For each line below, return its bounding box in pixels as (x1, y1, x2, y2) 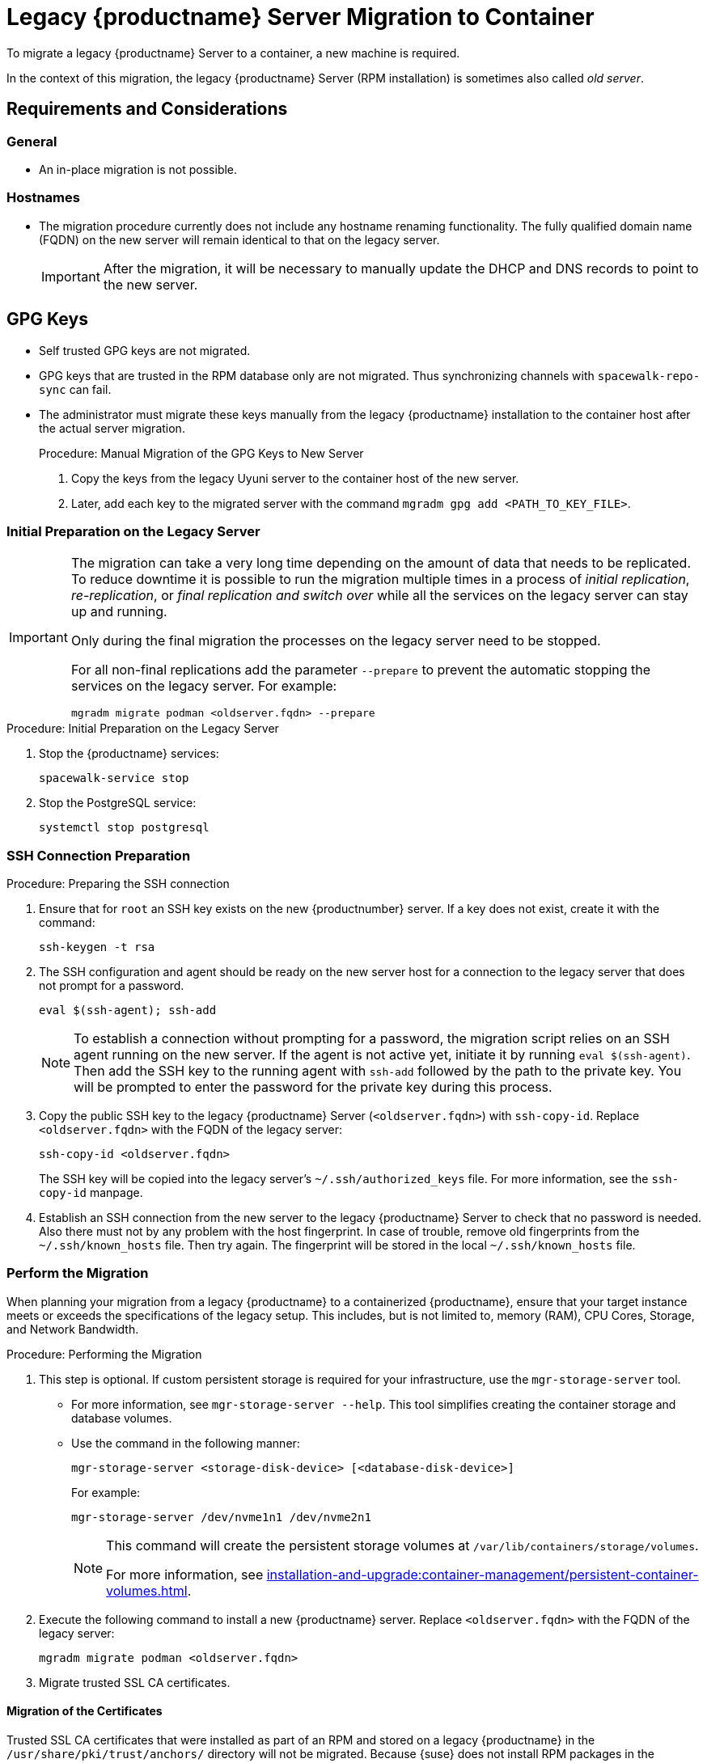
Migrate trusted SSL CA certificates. (39, 1675, 231, 1689)
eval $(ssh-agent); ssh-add (39, 1004, 217, 1017)
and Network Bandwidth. (6, 1321, 139, 1336)
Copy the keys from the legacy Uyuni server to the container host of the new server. (71, 471, 519, 485)
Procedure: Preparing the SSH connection (6, 877, 230, 891)
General (6, 133, 57, 150)
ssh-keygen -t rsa (39, 941, 155, 954)
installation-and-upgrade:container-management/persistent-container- (266, 1566, 699, 1583)
